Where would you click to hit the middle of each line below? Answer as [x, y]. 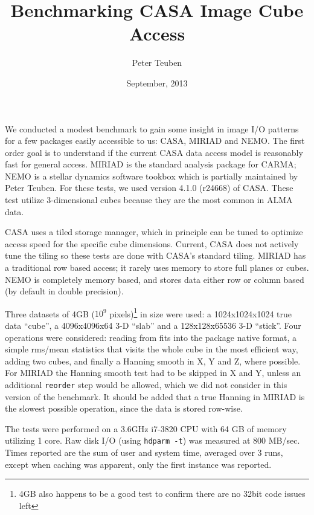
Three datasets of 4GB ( [50, 313]
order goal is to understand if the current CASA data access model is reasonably [154, 152]
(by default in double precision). [64, 291]
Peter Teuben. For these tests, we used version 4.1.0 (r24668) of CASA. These [149, 188]
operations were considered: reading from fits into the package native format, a [151, 337]
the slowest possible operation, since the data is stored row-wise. [124, 408]
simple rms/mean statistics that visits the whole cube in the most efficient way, [152, 349]
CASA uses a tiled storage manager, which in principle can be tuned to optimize [154, 232]
